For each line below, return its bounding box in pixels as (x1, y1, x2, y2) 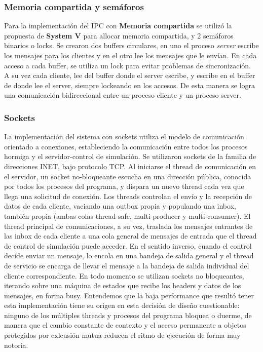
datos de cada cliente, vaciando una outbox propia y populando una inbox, (4, 201, 236, 211)
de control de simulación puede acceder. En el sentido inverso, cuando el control (4, 240, 252, 251)
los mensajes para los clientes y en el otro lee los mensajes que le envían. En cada (4, 50, 257, 60)
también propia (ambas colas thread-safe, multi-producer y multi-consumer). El (4, 210, 251, 221)
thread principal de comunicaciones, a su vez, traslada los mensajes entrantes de (4, 220, 253, 231)
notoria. (4, 339, 28, 350)
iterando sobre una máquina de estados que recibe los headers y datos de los (4, 280, 241, 291)
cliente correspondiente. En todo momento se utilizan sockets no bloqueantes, (4, 270, 244, 281)
